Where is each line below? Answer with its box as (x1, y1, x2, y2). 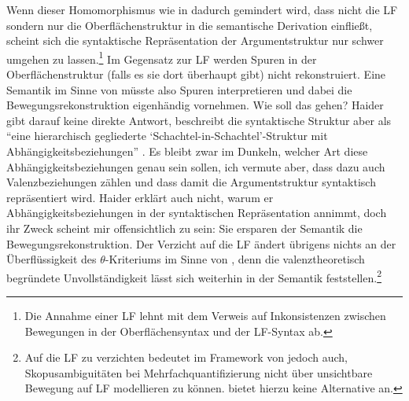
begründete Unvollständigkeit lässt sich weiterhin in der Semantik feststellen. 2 (6, 267, 381, 285)
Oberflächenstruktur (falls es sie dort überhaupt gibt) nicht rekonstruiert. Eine (6, 66, 386, 83)
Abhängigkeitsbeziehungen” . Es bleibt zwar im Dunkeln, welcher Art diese (6, 143, 368, 159)
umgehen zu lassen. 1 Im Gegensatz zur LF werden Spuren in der (6, 48, 317, 67)
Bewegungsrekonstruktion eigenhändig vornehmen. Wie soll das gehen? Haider (6, 97, 384, 113)
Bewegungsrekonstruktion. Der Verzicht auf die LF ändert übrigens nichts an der (6, 235, 396, 252)
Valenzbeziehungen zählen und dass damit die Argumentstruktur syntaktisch (6, 174, 376, 190)
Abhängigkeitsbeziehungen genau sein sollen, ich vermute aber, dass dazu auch (6, 158, 385, 175)
